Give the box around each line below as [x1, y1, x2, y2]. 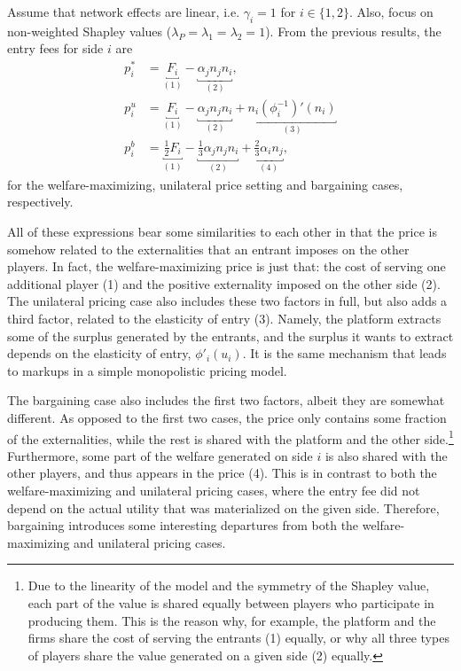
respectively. [7, 192, 74, 211]
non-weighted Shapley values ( [7, 21, 172, 40]
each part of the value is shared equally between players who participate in [27, 594, 434, 612]
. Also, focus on [349, 3, 434, 20]
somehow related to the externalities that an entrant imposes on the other [7, 239, 410, 258]
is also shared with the [324, 446, 448, 464]
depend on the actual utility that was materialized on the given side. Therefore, [7, 498, 440, 517]
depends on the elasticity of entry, [7, 344, 191, 363]
